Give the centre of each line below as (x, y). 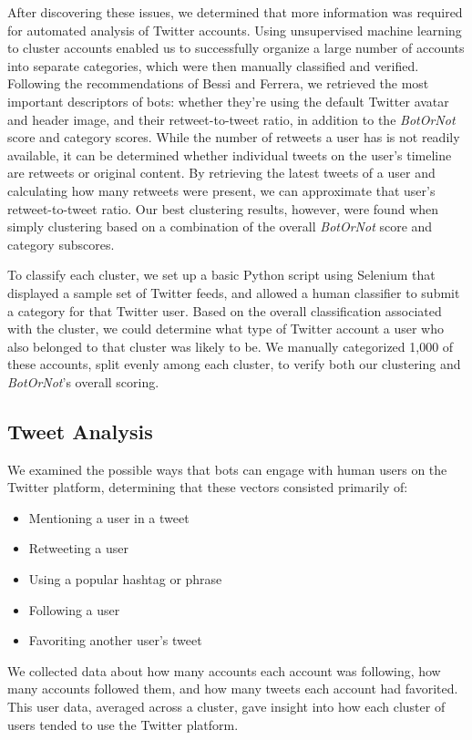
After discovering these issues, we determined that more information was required (235, 12)
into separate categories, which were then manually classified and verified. (213, 65)
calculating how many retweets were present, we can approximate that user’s (221, 190)
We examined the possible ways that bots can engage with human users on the (227, 469)
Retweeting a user (78, 548)
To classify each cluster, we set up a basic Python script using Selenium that (221, 275)
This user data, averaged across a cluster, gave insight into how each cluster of (226, 707)
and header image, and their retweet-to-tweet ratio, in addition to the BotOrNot (231, 119)
